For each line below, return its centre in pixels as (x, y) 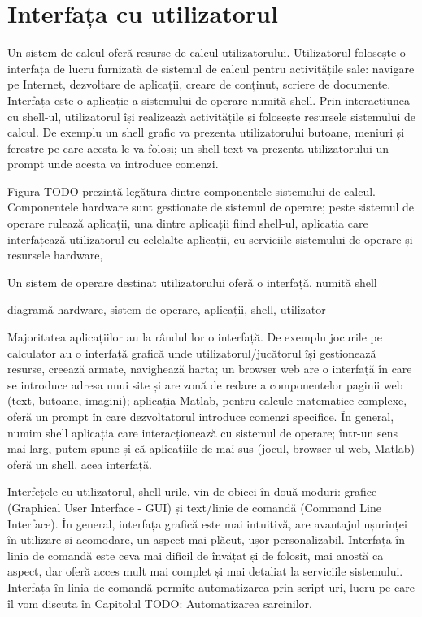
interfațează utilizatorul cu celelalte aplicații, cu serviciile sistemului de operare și (210, 239)
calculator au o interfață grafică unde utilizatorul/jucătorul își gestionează (192, 352)
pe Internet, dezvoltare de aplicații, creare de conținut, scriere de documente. (199, 84)
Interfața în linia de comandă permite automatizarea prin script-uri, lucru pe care (211, 587)
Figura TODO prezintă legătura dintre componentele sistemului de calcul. (191, 191)
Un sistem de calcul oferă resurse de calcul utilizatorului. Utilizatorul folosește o (207, 52)
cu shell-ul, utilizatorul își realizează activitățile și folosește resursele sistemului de (212, 116)
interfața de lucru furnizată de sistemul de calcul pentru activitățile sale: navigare (211, 68)
